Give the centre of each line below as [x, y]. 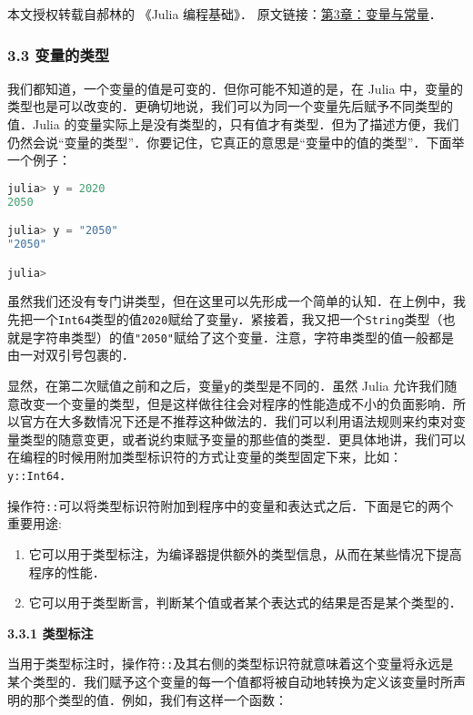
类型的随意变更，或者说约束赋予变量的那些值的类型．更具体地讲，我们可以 [242, 439]
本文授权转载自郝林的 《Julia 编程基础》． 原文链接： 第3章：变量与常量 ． [225, 14]
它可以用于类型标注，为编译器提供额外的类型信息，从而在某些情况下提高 [245, 553]
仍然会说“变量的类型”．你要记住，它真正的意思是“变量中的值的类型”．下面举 [236, 142]
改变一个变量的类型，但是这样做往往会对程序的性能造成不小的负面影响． [236, 403]
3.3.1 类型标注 [50, 633]
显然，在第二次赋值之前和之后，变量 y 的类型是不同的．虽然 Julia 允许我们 [226, 385]
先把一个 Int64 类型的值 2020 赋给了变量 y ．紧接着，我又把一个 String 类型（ [225, 319]
